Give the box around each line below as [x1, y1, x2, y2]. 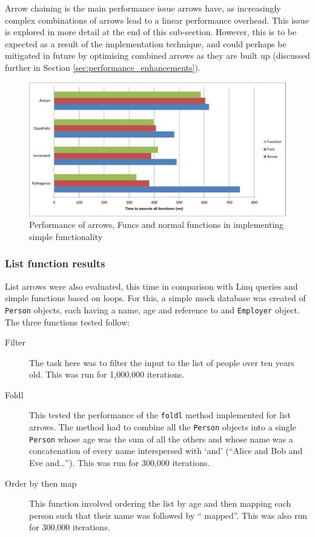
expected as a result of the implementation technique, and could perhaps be [5, 37, 287, 50]
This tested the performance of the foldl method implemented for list [29, 409, 291, 421]
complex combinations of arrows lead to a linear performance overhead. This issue [5, 13, 309, 26]
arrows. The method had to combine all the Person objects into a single [29, 421, 296, 433]
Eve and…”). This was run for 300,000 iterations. [29, 456, 210, 469]
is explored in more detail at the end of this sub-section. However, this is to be [5, 25, 297, 38]
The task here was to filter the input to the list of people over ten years [29, 356, 294, 369]
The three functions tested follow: [5, 315, 130, 328]
